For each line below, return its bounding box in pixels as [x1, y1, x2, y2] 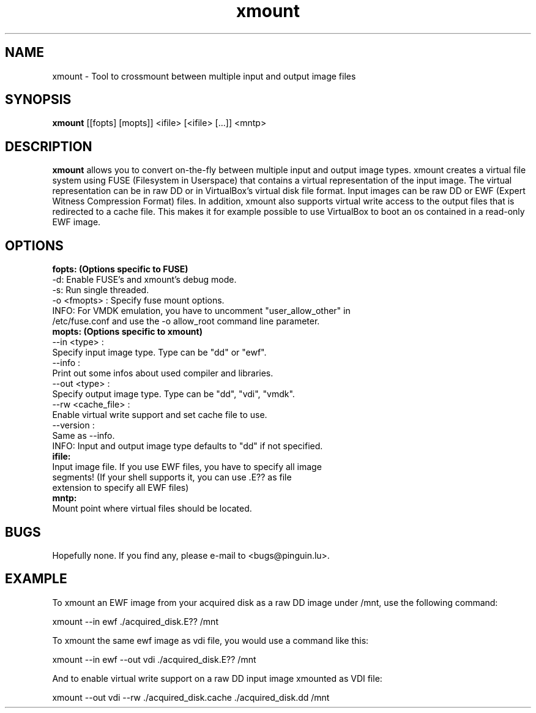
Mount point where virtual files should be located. [52, 503, 252, 514]
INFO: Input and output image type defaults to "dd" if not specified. [52, 441, 323, 452]
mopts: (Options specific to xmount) [52, 326, 203, 337]
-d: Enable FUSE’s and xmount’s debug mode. [52, 274, 237, 285]
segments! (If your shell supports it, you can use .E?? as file [52, 472, 292, 483]
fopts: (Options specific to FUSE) [52, 264, 188, 275]
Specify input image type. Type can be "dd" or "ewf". [52, 347, 267, 358]
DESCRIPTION [5, 138, 92, 154]
